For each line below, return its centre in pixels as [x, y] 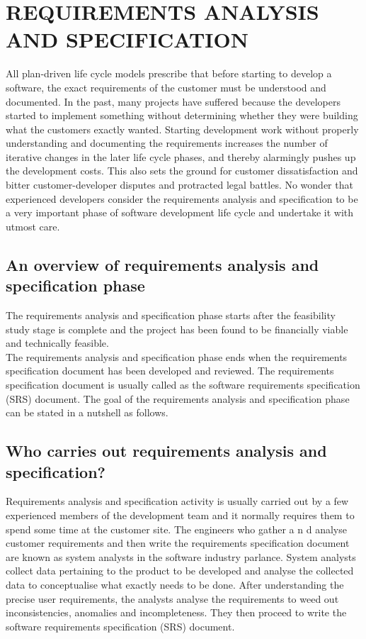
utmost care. [33, 226]
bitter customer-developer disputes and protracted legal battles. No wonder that [179, 185]
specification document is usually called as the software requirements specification [183, 384]
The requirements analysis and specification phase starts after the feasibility [171, 315]
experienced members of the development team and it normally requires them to [180, 515]
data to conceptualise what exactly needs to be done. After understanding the [175, 584]
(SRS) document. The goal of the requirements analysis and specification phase [178, 398]
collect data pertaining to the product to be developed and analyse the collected [180, 571]
